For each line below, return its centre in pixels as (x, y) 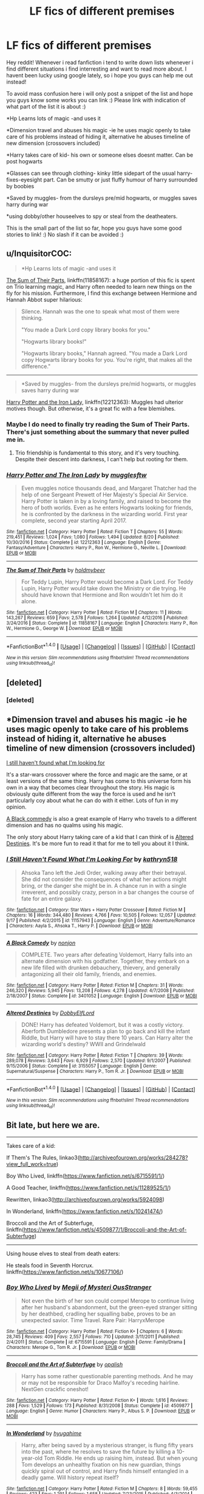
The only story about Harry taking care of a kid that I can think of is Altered (100, 837)
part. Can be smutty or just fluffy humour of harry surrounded (121, 179)
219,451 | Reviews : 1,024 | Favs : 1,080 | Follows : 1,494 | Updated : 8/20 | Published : (93, 537)
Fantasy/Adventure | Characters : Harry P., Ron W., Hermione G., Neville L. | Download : (97, 548)
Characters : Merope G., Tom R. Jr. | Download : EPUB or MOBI (71, 1347)
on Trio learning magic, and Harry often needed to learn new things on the (99, 286)
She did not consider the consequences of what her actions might (104, 879)
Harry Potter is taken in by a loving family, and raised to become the (106, 501)
